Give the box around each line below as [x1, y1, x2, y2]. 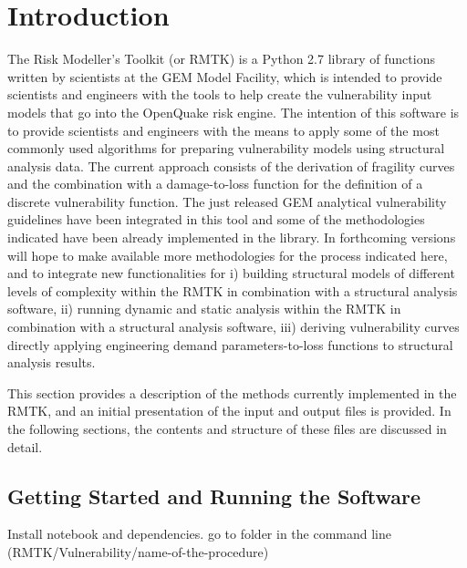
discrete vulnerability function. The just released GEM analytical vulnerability [7, 191, 447, 211]
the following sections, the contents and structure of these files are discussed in [7, 419, 447, 438]
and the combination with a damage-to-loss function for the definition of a [7, 174, 423, 193]
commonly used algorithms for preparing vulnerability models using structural [7, 139, 445, 158]
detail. [7, 437, 43, 456]
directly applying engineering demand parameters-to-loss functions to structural [7, 335, 453, 354]
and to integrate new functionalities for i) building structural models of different [7, 263, 455, 283]
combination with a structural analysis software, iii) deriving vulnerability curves [7, 317, 460, 336]
